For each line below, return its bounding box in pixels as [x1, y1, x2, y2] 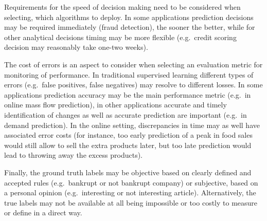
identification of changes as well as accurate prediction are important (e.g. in [4, 109, 247, 120]
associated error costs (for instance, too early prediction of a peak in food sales [4, 130, 253, 140]
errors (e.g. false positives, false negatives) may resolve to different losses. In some [4, 79, 263, 90]
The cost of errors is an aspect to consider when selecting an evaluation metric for [4, 59, 263, 69]
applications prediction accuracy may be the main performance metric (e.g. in [4, 89, 251, 100]
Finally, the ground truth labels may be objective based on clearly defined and [4, 167, 252, 177]
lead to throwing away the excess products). [4, 150, 143, 160]
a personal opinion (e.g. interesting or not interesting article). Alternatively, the [4, 187, 256, 198]
